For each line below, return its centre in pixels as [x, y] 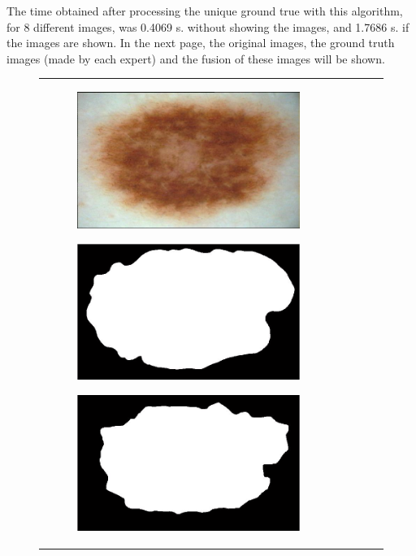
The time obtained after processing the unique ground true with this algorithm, [205, 11]
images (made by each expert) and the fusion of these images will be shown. [196, 58]
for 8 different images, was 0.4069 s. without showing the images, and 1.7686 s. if [208, 26]
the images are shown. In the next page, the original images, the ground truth [201, 43]
